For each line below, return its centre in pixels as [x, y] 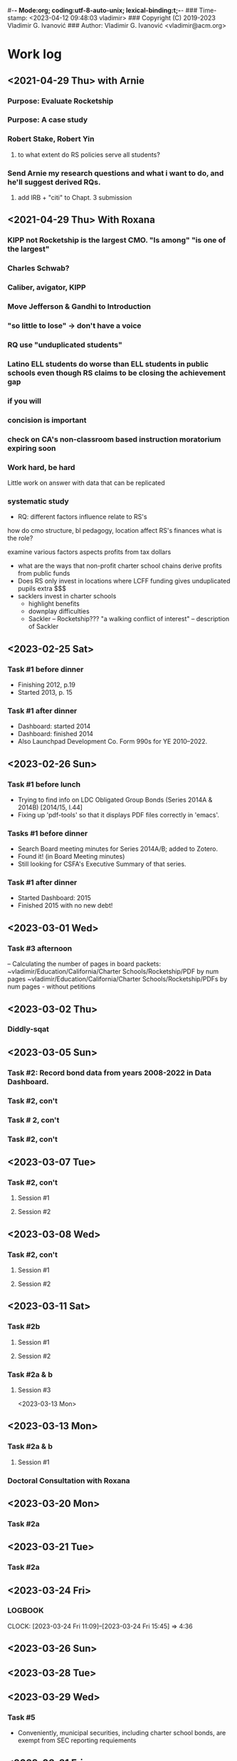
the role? [20, 538]
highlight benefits [54, 604]
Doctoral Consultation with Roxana [69, 1481]
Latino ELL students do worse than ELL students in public [108, 364]
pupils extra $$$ [42, 588]
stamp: [17, 18]
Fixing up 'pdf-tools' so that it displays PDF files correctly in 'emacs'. [118, 815]
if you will [24, 401]
